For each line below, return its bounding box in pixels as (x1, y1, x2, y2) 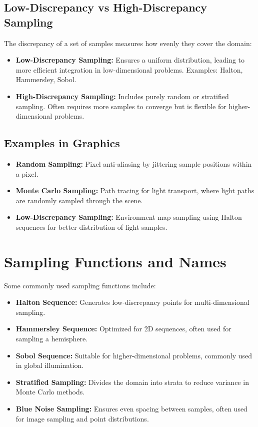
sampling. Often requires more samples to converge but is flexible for (15, 101, 226, 111)
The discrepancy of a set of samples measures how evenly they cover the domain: (4, 38, 252, 48)
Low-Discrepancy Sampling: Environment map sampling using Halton (15, 212, 242, 222)
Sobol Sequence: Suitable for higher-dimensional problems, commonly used (15, 350, 252, 360)
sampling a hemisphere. (15, 333, 88, 344)
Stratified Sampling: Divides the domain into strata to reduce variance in (15, 376, 249, 387)
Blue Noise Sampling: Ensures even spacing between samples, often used (15, 403, 247, 413)
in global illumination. (15, 360, 84, 370)
